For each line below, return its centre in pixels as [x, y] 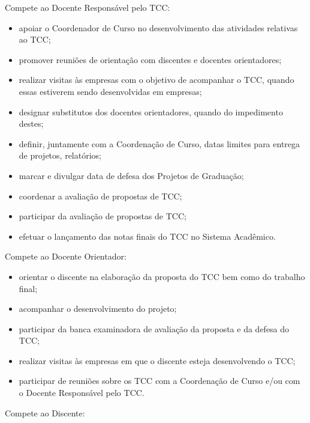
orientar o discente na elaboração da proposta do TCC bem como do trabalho [162, 276]
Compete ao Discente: [45, 412]
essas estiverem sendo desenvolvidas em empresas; [110, 91]
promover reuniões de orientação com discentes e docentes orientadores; [150, 59]
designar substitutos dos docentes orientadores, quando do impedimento [151, 111]
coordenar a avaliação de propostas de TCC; [100, 196]
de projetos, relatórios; [60, 155]
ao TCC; [35, 39]
